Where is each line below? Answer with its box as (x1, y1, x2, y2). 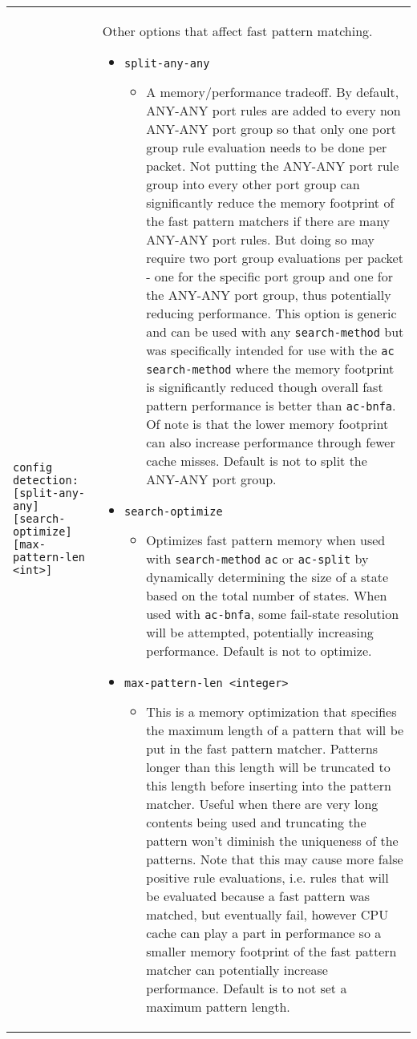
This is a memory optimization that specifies (146, 702, 397, 721)
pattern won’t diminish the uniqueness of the (146, 831, 399, 850)
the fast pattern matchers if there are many (146, 212, 391, 230)
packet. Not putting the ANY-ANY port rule (146, 156, 399, 175)
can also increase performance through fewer (146, 433, 395, 451)
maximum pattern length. (146, 997, 290, 1016)
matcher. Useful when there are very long (146, 794, 379, 813)
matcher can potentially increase (146, 960, 328, 979)
